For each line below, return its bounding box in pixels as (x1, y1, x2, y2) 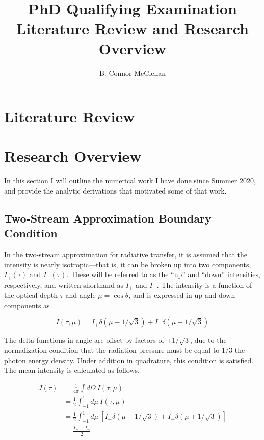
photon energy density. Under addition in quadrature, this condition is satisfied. (4, 354, 254, 365)
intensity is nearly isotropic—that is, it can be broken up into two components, (4, 259, 251, 269)
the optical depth (4, 290, 58, 300)
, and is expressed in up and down (128, 290, 235, 300)
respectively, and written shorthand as (4, 279, 124, 290)
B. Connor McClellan (99, 67, 166, 78)
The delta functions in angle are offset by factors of (4, 335, 164, 345)
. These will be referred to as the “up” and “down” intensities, (66, 269, 260, 280)
